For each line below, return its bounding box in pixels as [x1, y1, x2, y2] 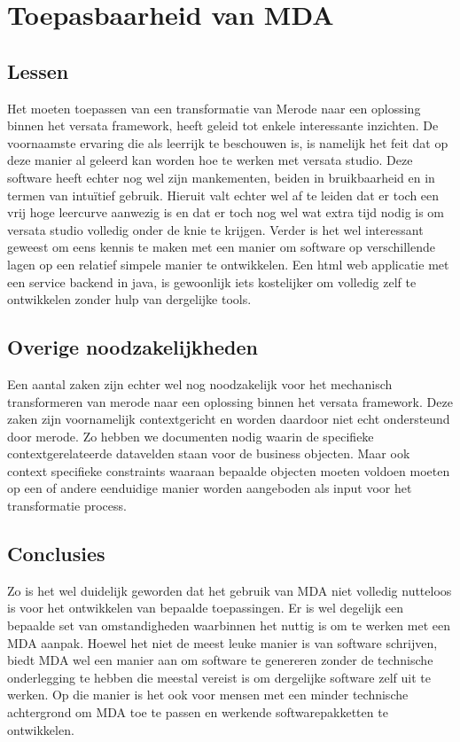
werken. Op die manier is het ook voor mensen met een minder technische [7, 685, 409, 704]
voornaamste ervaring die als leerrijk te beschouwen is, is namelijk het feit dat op [7, 133, 448, 152]
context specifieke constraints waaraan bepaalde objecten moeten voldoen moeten [7, 461, 450, 480]
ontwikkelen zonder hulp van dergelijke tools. [7, 290, 252, 309]
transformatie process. [7, 496, 127, 515]
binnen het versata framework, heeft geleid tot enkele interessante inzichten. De [7, 116, 439, 135]
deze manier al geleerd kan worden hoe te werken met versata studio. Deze [7, 151, 413, 169]
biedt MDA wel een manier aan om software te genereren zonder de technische [7, 651, 433, 669]
